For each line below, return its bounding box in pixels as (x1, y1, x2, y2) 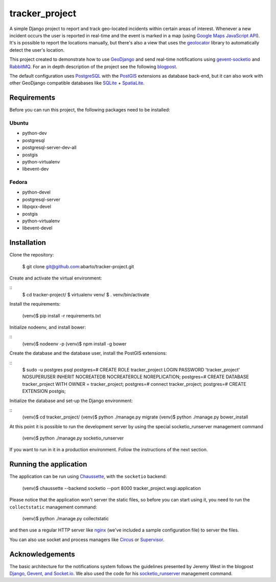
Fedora (9, 179, 28, 186)
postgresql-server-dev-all (22, 145, 77, 151)
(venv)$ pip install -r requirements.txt (22, 312, 101, 319)
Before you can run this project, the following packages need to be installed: (9, 107, 171, 113)
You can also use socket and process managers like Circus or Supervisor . (9, 537, 165, 543)
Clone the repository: (9, 252, 54, 258)
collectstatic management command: (9, 504, 97, 510)
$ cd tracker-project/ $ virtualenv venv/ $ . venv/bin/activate (22, 291, 149, 297)
